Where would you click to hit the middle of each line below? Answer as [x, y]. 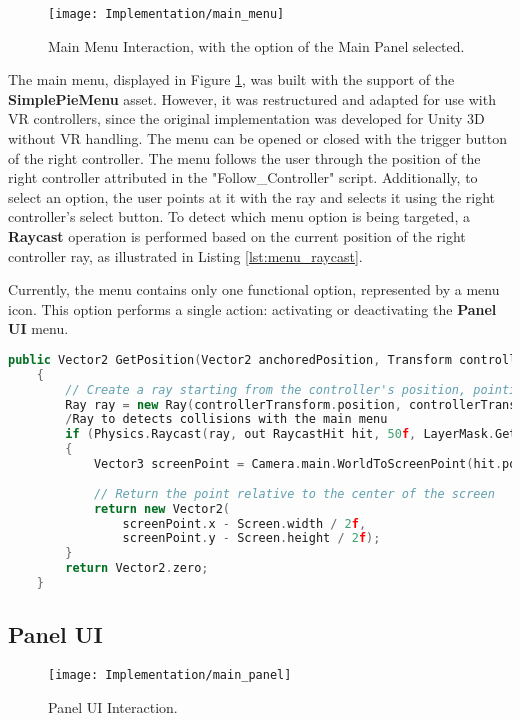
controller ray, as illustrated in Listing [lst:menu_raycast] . [185, 255]
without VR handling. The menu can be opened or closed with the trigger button [257, 138]
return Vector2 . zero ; [137, 568]
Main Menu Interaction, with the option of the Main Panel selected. [256, 45]
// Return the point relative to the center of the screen [294, 493]
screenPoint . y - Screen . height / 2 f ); [251, 538]
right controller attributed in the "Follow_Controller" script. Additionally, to [243, 177]
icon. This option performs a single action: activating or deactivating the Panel [252, 308]
